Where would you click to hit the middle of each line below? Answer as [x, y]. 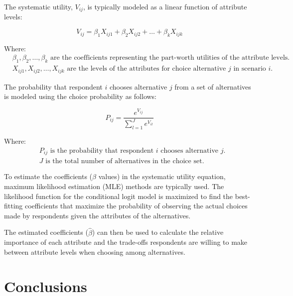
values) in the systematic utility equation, [162, 176]
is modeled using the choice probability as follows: [80, 96]
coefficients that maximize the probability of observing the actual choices [136, 206]
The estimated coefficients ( [46, 232]
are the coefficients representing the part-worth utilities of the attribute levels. [170, 58]
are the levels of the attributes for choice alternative [146, 69]
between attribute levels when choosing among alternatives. [95, 251]
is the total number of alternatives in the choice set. [125, 161]
